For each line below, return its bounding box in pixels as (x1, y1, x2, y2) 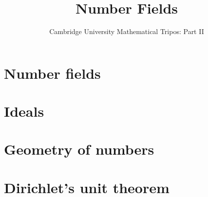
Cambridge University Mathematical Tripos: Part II (49, 26, 204, 36)
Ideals (4, 101, 44, 121)
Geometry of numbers (4, 139, 154, 159)
